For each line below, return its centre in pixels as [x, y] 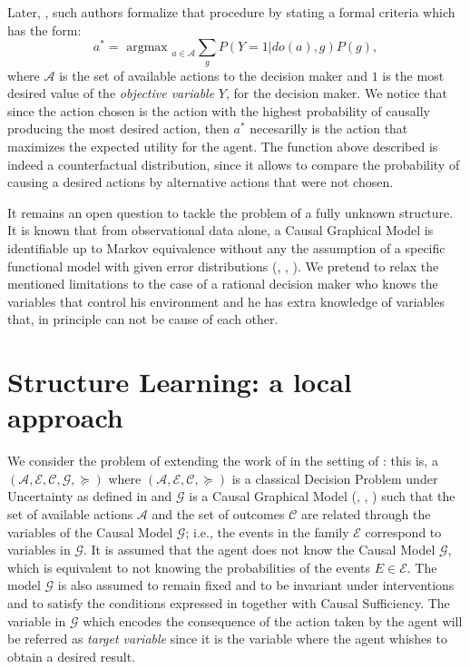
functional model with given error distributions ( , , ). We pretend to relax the [223, 266]
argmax [147, 48]
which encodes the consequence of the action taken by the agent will [273, 620]
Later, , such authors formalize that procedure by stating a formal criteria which [231, 12]
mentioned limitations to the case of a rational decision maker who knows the [223, 284]
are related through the [366, 514]
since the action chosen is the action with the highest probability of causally [219, 110]
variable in [37, 620]
